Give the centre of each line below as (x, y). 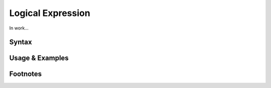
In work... (19, 28)
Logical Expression (50, 13)
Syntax (21, 42)
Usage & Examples (39, 58)
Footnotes (26, 74)
